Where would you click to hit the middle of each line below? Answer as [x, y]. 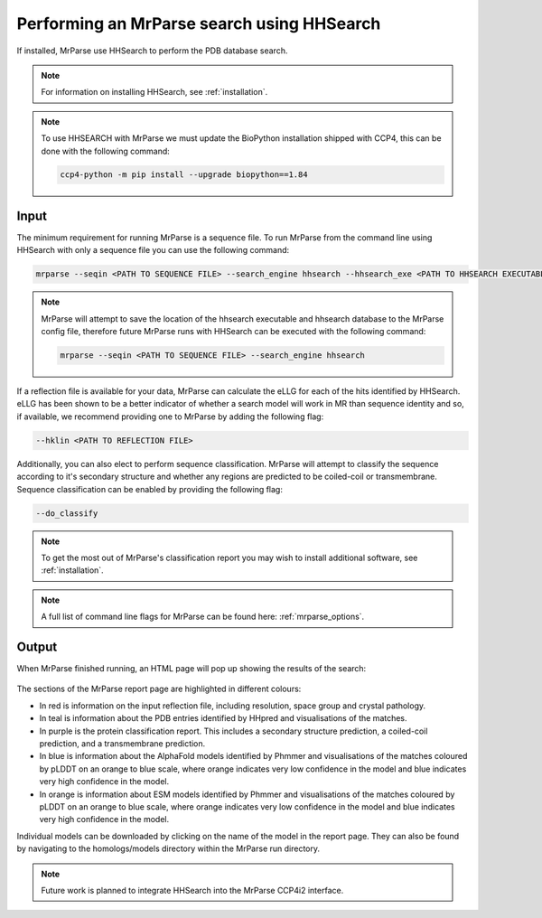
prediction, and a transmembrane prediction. [122, 744]
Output [37, 646]
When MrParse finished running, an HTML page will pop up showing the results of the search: [192, 669]
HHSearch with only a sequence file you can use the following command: [153, 250]
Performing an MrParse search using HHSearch [199, 23]
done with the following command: [106, 151]
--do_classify [67, 513]
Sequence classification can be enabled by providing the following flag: [150, 489]
